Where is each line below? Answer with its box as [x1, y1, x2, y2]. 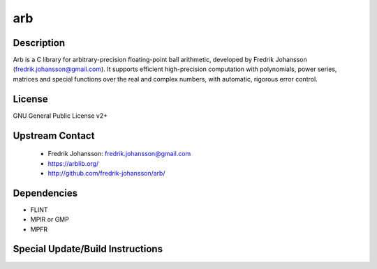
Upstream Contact [13, 130, 95, 141]
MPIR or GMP [30, 215, 69, 224]
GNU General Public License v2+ [13, 112, 108, 120]
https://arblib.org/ [47, 159, 99, 167]
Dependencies [13, 187, 78, 199]
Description [13, 37, 66, 49]
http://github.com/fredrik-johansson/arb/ [47, 169, 165, 177]
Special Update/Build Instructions [13, 243, 163, 255]
